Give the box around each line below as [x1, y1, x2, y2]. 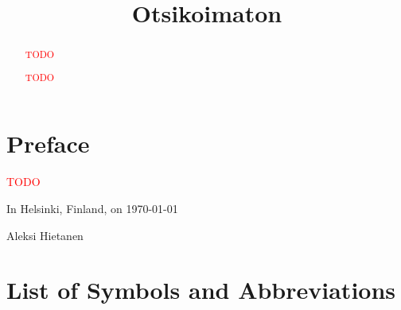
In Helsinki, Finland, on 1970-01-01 [6, 200, 178, 216]
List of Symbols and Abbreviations [6, 273, 396, 306]
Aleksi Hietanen [6, 227, 84, 243]
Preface [6, 127, 90, 160]
